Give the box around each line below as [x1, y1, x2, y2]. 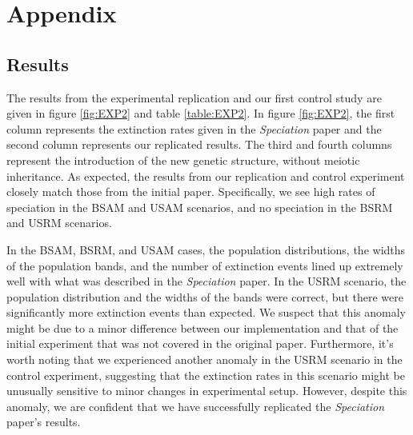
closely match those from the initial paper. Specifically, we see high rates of [6, 183, 375, 200]
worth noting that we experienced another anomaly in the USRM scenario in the [6, 351, 403, 368]
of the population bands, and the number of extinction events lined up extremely [6, 257, 403, 273]
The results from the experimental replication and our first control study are [6, 89, 382, 106]
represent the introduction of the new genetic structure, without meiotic [6, 151, 360, 168]
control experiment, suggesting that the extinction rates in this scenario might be [6, 366, 405, 383]
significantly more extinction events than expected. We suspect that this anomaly [6, 304, 406, 321]
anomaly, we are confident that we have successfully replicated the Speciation [6, 397, 385, 414]
